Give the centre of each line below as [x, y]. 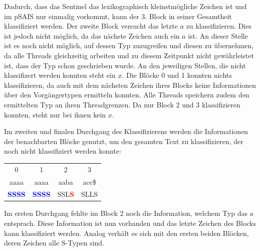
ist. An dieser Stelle [218, 35]
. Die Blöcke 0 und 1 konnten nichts [177, 75]
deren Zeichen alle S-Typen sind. [54, 243]
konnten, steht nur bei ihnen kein [55, 114]
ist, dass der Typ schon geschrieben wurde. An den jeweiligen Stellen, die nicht [125, 65]
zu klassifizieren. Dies [219, 26]
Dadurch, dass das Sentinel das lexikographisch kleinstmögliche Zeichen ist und [125, 6]
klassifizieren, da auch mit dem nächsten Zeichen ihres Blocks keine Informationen [130, 85]
